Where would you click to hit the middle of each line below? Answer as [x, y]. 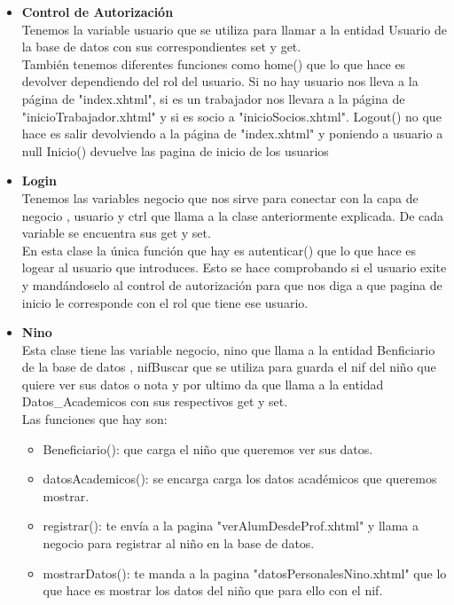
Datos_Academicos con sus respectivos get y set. [155, 401]
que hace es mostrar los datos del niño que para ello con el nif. [213, 590]
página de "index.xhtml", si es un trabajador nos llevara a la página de [213, 98]
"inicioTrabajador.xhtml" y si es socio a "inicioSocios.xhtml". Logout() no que [231, 116]
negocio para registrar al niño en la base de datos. [179, 543]
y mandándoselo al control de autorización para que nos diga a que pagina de [232, 284]
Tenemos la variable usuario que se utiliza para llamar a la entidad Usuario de [235, 29]
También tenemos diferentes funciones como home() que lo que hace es [214, 63]
